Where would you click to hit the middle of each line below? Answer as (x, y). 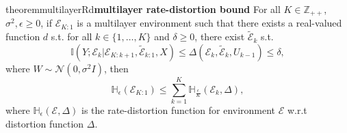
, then (116, 68)
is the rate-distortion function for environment (178, 109)
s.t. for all (72, 36)
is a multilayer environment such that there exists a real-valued (209, 23)
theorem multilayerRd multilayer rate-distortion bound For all (143, 9)
